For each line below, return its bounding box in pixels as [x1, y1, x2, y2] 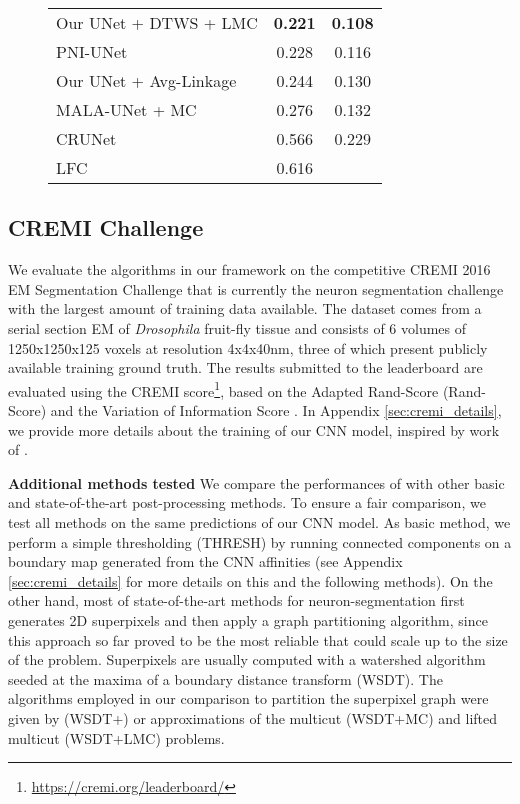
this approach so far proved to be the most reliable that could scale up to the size [8, 629, 508, 650]
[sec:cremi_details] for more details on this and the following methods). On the [8, 570, 493, 591]
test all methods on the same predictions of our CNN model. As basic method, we [8, 511, 511, 532]
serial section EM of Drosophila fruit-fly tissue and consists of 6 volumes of [8, 317, 467, 338]
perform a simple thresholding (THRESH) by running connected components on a [8, 531, 512, 552]
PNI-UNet [56, 40, 128, 63]
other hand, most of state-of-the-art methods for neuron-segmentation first [8, 590, 465, 611]
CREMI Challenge [8, 212, 204, 243]
